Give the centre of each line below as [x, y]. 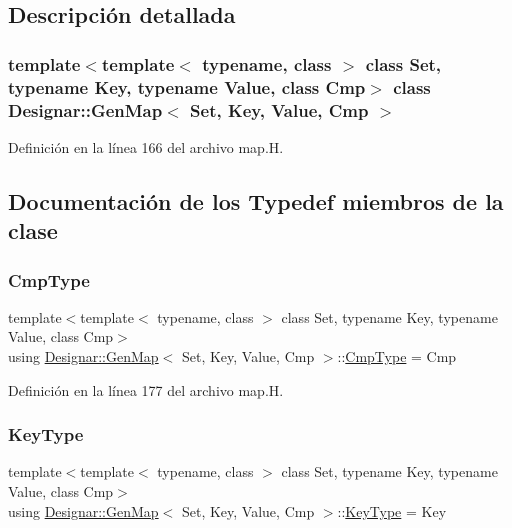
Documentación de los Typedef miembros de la [256, 200]
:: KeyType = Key [392, 510]
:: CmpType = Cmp [397, 356]
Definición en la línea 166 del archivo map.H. [146, 146]
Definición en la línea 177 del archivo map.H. [146, 389]
